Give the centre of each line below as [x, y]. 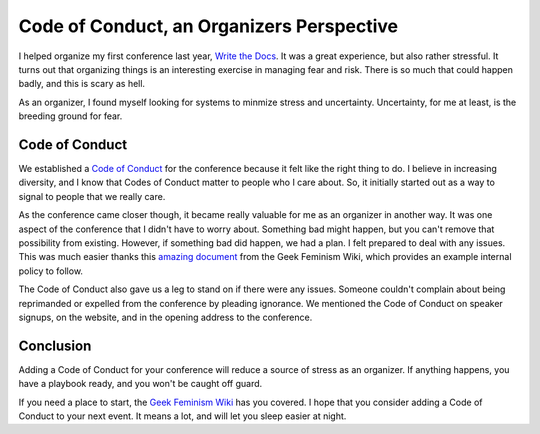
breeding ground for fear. [70, 116]
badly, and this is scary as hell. [81, 84]
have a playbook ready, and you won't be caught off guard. [140, 384]
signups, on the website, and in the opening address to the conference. [165, 317]
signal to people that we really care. [92, 196]
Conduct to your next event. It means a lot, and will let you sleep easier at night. [182, 416]
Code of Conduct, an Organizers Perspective [208, 26]
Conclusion [55, 345]
